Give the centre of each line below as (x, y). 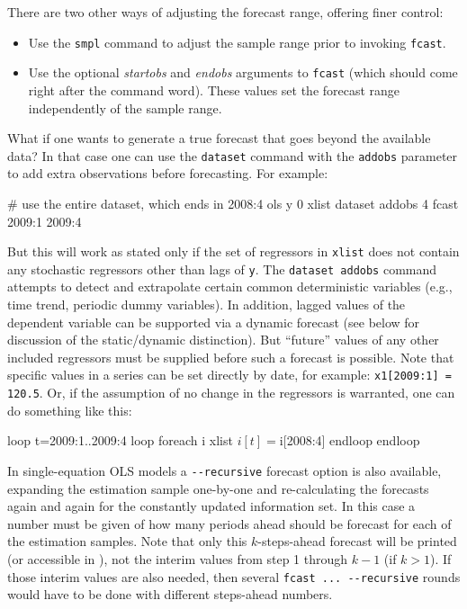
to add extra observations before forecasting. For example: (168, 173)
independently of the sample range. (125, 107)
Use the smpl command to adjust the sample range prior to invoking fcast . (237, 42)
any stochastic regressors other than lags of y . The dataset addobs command (222, 269)
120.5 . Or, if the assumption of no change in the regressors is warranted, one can (231, 393)
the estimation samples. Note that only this (127, 541)
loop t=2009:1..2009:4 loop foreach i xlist (120, 440)
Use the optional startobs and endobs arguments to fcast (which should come (243, 72)
